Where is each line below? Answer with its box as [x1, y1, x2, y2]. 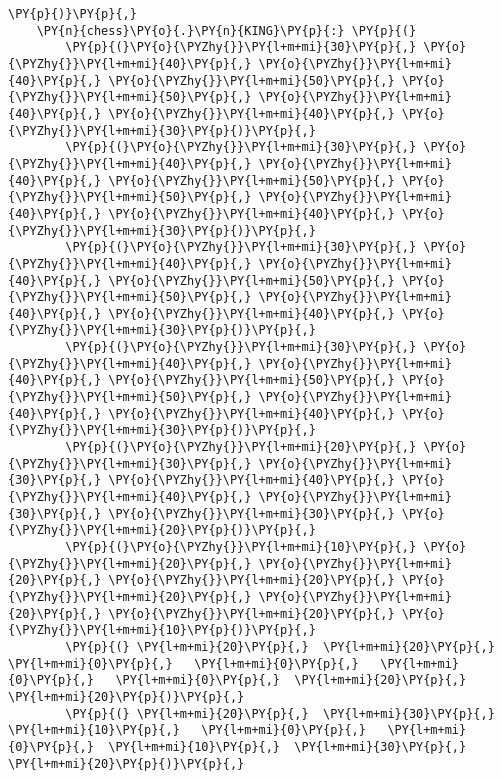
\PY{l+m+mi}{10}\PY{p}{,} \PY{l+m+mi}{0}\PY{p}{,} [8, 723, 366, 738]
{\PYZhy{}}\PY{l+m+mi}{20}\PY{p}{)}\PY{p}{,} [8, 523, 316, 538]
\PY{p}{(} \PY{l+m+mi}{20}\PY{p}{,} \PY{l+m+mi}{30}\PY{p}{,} [65, 706, 495, 721]
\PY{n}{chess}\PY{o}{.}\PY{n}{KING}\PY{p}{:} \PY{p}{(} [36, 23, 417, 38]
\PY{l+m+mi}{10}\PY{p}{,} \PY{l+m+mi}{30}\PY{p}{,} [108, 739, 467, 754]
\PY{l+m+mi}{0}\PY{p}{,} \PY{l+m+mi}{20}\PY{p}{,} [115, 673, 467, 688]
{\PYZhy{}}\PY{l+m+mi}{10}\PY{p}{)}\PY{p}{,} [8, 623, 316, 638]
